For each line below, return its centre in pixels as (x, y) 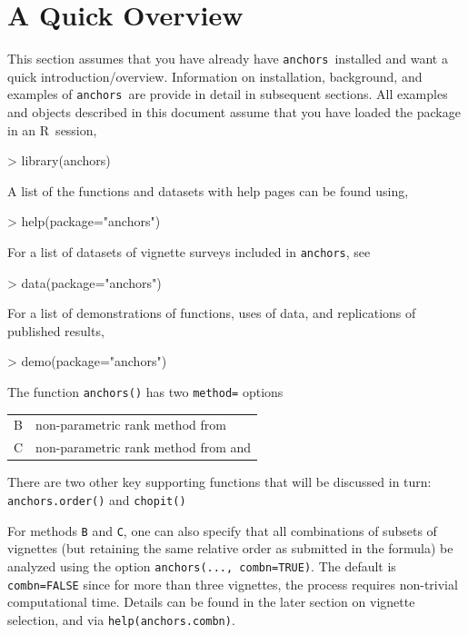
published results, (56, 330)
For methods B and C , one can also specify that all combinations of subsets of (222, 530)
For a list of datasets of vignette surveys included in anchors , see (189, 252)
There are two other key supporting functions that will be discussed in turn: (219, 482)
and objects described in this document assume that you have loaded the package (234, 112)
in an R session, (52, 129)
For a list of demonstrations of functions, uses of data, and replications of (212, 313)
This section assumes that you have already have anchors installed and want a (228, 59)
